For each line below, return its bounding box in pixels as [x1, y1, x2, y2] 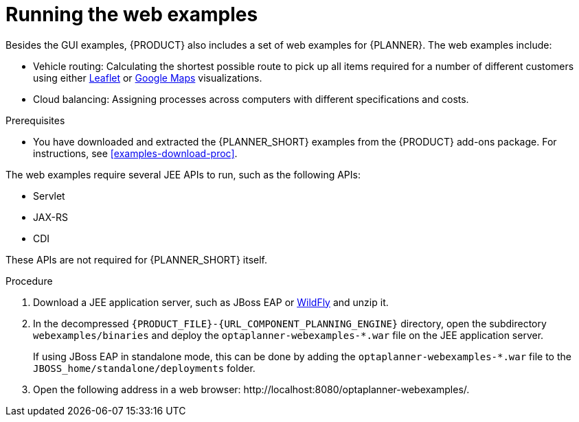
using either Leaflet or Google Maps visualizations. [33, 71, 262, 84]
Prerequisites [5, 114, 65, 126]
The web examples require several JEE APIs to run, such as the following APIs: [5, 168, 361, 180]
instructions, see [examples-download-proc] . [33, 147, 238, 159]
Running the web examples [5, 3, 258, 26]
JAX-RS [33, 211, 68, 223]
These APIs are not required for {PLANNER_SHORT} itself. [5, 253, 267, 266]
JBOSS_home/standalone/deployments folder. [33, 362, 256, 374]
